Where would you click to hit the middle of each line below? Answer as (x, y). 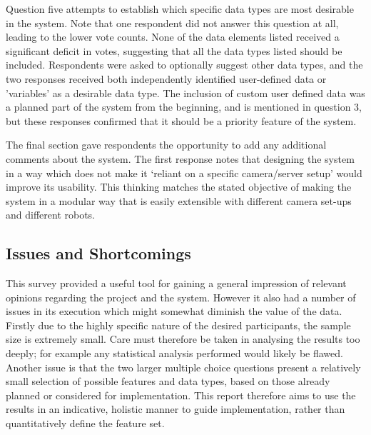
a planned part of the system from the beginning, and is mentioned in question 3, (184, 107)
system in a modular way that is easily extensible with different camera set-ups (179, 200)
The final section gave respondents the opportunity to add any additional (166, 145)
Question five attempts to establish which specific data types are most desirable (180, 9)
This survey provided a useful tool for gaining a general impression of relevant (176, 283)
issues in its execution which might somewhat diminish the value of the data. (174, 311)
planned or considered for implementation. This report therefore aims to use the (181, 395)
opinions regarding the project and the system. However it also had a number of (181, 297)
